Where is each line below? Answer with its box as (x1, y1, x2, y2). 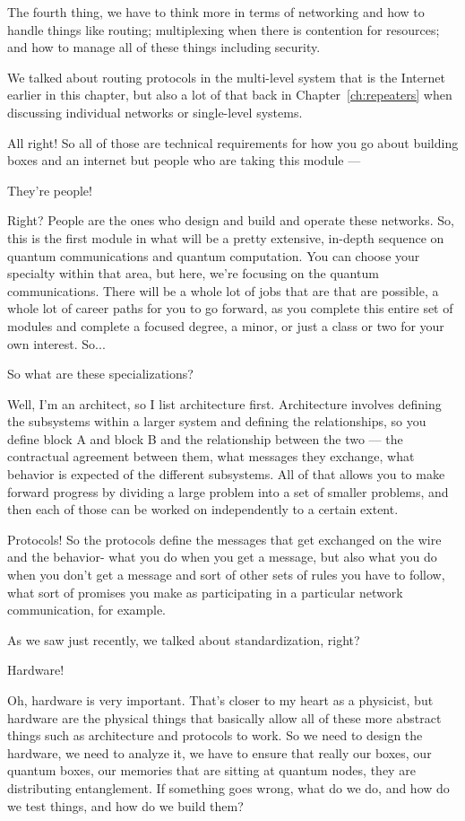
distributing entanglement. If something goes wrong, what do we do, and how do (7, 778, 450, 797)
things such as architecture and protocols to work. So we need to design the (7, 726, 423, 745)
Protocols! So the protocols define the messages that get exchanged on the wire (7, 529, 442, 548)
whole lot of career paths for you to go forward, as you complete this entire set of (7, 299, 453, 318)
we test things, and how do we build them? (7, 796, 244, 815)
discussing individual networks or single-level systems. (7, 102, 303, 121)
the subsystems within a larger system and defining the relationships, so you (7, 412, 426, 431)
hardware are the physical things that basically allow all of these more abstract (7, 708, 442, 727)
